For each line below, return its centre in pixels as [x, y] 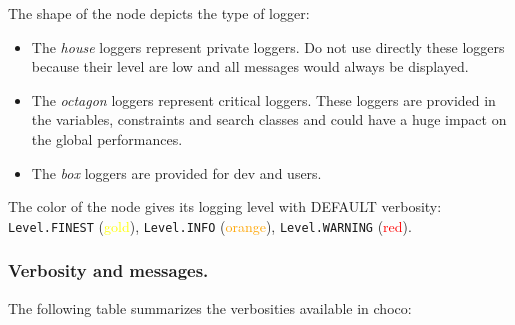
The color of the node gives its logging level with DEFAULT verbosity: [225, 206]
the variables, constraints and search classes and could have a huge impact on [269, 119]
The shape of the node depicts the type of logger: [159, 13]
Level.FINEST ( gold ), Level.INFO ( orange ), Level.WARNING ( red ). [210, 225]
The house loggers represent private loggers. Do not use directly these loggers [268, 46]
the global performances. [107, 138]
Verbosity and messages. [108, 270]
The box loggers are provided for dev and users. [176, 172]
